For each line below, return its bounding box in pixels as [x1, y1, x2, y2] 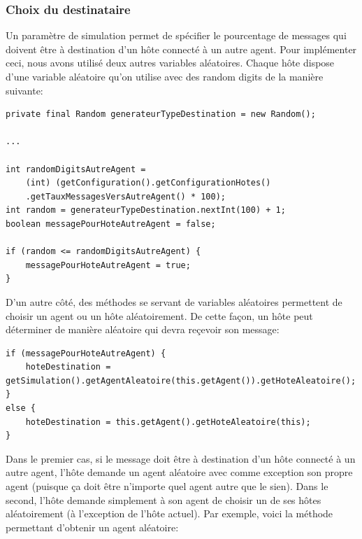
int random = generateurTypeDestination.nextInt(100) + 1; [6, 205, 286, 216]
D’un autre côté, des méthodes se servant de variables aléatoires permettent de [6, 294, 342, 309]
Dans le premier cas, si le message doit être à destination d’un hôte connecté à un [6, 451, 356, 465]
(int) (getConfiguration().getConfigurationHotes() [25, 178, 271, 188]
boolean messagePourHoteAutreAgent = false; [6, 218, 216, 229]
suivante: [6, 83, 43, 97]
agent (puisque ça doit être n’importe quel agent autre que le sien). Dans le [6, 479, 328, 493]
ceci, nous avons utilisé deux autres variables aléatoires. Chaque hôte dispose [6, 55, 335, 70]
